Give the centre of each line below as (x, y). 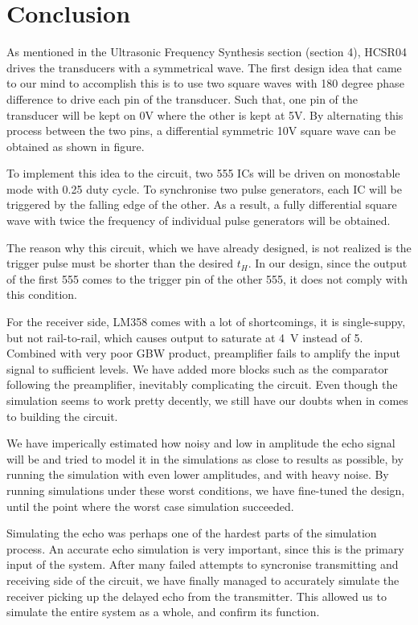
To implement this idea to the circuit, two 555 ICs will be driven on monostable (203, 173)
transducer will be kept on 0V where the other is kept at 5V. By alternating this (205, 114)
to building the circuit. (62, 416)
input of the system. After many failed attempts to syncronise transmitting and (203, 564)
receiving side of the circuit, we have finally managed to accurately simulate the (203, 580)
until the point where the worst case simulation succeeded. (150, 506)
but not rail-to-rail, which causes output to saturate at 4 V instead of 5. (185, 337)
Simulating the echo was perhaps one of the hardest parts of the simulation (192, 533)
